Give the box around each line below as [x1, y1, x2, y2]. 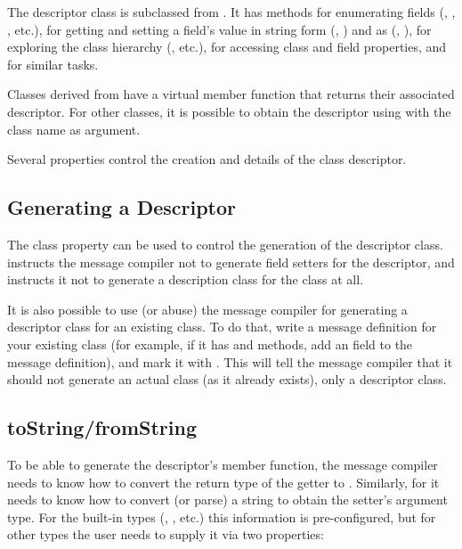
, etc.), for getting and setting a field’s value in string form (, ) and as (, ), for [7, 20, 432, 38]
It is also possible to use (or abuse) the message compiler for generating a [7, 299, 408, 318]
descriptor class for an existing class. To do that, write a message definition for [7, 317, 437, 336]
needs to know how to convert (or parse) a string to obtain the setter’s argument [7, 490, 448, 509]
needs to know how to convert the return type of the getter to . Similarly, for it [7, 472, 440, 491]
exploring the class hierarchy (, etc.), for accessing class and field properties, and [7, 37, 447, 56]
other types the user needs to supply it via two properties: [7, 525, 324, 544]
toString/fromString [7, 414, 197, 441]
